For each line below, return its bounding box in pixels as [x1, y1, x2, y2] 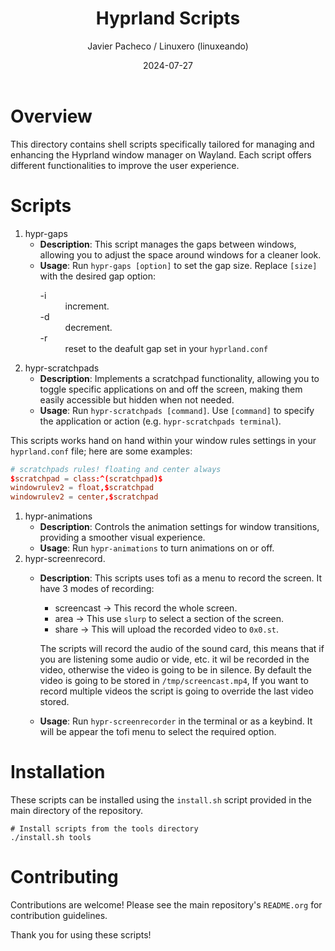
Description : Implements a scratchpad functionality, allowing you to [39, 372, 320, 384]
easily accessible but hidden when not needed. [39, 393, 235, 406]
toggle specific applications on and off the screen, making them [39, 383, 303, 395]
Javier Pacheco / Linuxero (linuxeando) [87, 40, 249, 52]
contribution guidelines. [10, 910, 108, 921]
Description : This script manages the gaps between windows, [39, 238, 297, 250]
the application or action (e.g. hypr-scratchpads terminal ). [39, 415, 282, 427]
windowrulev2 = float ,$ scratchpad [10, 483, 155, 493]
